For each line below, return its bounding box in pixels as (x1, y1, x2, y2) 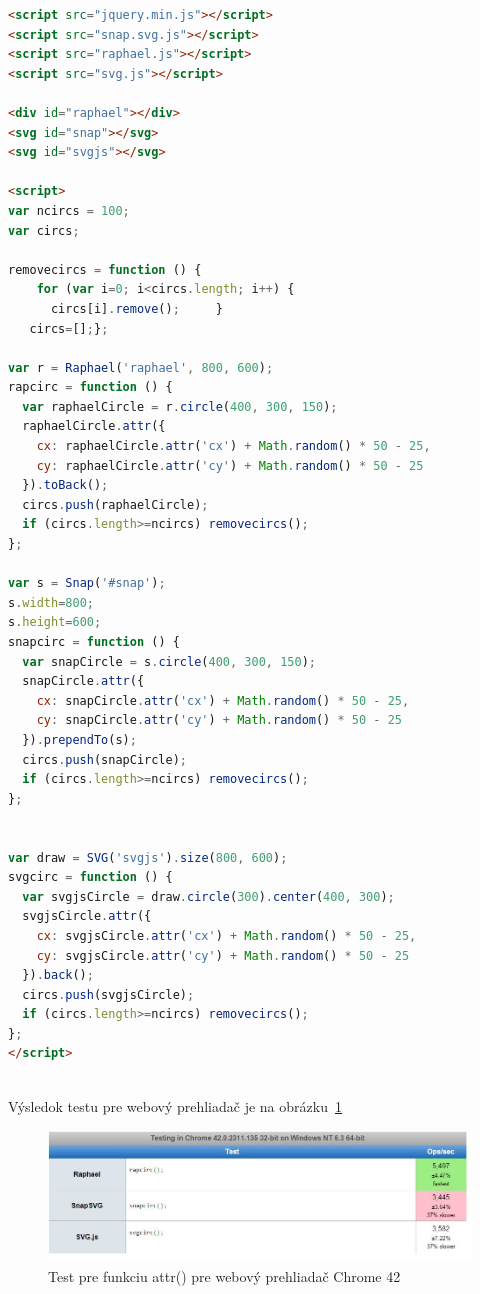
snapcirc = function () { (8, 635, 180, 649)
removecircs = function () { (8, 262, 202, 277)
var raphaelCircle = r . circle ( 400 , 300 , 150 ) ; (22, 399, 338, 414)
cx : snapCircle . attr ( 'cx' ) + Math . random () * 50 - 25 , (36, 693, 410, 708)
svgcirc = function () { (8, 870, 173, 885)
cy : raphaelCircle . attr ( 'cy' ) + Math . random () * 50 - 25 (36, 458, 424, 473)
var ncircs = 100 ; (8, 203, 130, 218)
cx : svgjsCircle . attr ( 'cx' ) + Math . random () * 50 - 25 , (36, 928, 417, 943)
